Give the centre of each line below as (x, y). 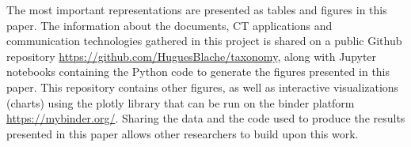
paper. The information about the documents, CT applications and (169, 25)
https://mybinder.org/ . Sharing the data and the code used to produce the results (206, 118)
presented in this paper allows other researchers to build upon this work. (183, 133)
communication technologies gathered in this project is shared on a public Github (204, 41)
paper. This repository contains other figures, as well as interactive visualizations (203, 87)
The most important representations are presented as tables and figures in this (197, 9)
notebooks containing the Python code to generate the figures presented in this (198, 72)
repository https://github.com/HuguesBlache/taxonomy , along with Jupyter (192, 56)
